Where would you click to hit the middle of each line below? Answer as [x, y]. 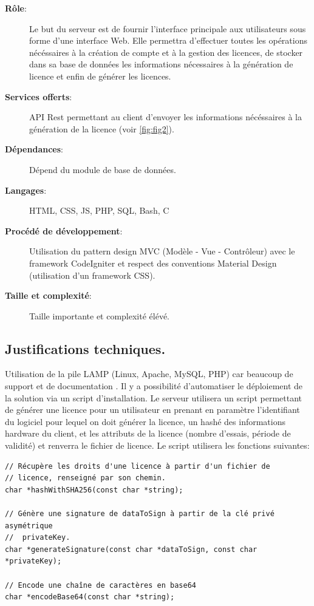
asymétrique [29, 526]
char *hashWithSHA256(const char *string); [94, 490]
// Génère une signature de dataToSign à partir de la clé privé [140, 514]
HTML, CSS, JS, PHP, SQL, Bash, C [99, 210]
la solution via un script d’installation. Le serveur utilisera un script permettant [153, 397]
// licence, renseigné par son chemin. [85, 478]
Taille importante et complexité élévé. [100, 315]
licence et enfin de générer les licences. [100, 76]
